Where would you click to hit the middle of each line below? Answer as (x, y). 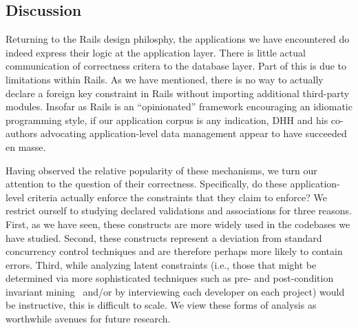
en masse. (26, 146)
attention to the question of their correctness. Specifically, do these (146, 184)
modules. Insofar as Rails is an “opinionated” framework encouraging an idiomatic (179, 106)
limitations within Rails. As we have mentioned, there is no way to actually (165, 79)
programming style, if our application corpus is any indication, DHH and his (167, 120)
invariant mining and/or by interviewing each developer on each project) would (175, 291)
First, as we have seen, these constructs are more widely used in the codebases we (178, 224)
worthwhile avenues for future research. (88, 319)
